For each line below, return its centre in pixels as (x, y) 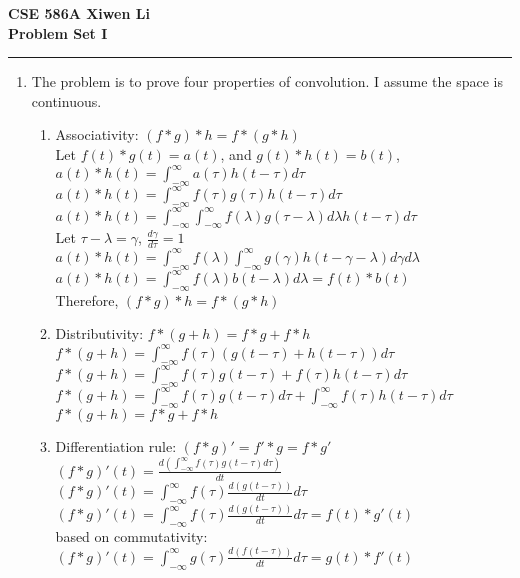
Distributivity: (99, 333)
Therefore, (87, 299)
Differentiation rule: (116, 445)
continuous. (66, 100)
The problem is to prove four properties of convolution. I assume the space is (267, 81)
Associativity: (97, 134)
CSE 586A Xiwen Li (79, 13)
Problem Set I (58, 32)
